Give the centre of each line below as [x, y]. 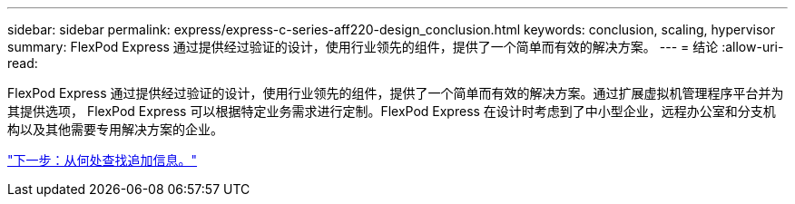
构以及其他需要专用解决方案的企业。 [115, 129]
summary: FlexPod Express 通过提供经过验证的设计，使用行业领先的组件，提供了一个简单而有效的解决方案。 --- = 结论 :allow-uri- [396, 47]
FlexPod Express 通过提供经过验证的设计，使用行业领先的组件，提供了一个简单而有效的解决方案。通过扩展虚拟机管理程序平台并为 [396, 93]
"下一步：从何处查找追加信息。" [103, 160]
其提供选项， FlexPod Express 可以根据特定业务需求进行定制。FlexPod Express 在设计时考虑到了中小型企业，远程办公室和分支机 [392, 111]
